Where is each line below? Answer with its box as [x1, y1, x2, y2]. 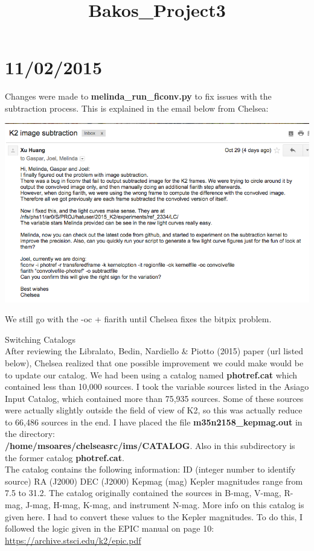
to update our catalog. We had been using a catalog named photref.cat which [5, 368, 298, 381]
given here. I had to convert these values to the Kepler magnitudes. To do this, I [5, 510, 303, 523]
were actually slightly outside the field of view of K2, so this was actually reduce [5, 404, 303, 416]
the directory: [5, 427, 55, 440]
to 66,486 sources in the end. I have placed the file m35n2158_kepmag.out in [5, 415, 303, 428]
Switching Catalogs [5, 333, 76, 345]
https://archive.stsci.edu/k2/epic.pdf [5, 533, 141, 546]
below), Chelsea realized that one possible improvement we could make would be [5, 356, 304, 369]
